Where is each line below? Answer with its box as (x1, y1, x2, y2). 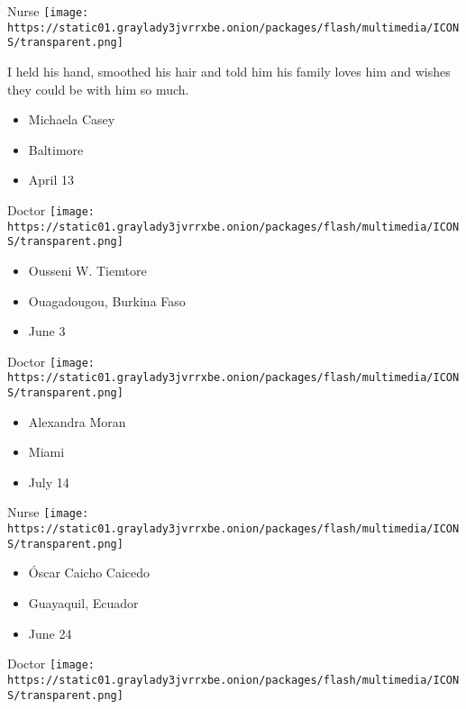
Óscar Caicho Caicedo (28, 563, 151, 582)
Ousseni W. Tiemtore (28, 260, 147, 279)
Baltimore (28, 140, 84, 159)
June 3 (28, 322, 66, 341)
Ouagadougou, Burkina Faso (28, 291, 186, 310)
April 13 (28, 170, 75, 189)
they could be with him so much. (7, 79, 189, 98)
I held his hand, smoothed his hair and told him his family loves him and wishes (7, 61, 451, 80)
